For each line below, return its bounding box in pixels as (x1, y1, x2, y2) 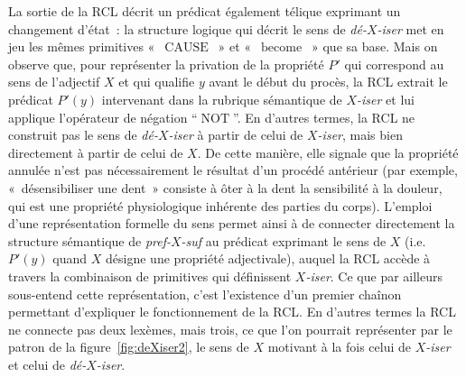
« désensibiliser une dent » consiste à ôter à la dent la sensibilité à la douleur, (8, 178, 443, 197)
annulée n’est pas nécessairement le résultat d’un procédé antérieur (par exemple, (8, 161, 458, 179)
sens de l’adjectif (8, 72, 100, 91)
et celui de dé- (8, 354, 87, 373)
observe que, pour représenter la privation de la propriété (8, 54, 324, 73)
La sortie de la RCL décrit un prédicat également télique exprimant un (8, 2, 401, 20)
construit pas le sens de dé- (8, 125, 158, 144)
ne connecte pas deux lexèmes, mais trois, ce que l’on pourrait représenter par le (8, 319, 452, 338)
